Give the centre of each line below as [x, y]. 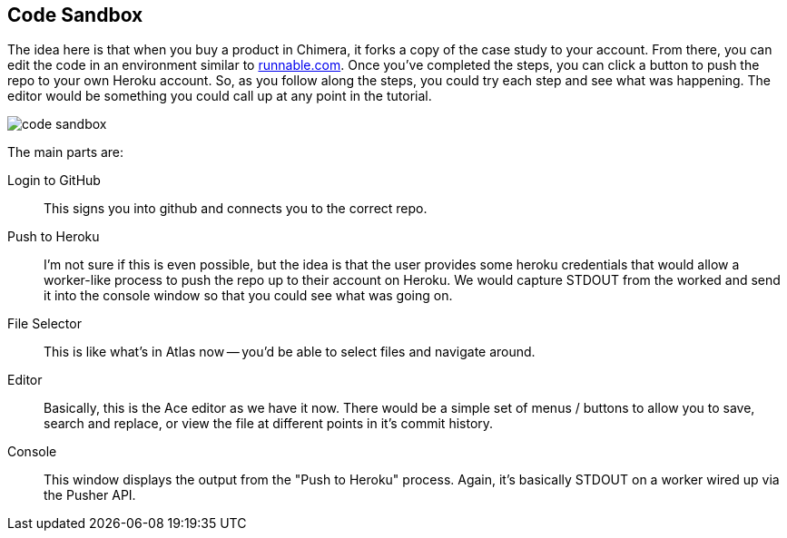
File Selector [44, 324]
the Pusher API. [90, 495]
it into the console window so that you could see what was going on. [248, 296]
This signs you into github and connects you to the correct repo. [236, 209]
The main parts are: [66, 152]
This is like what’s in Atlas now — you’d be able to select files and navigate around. [290, 352]
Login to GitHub [54, 181]
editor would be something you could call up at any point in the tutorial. [220, 96]
